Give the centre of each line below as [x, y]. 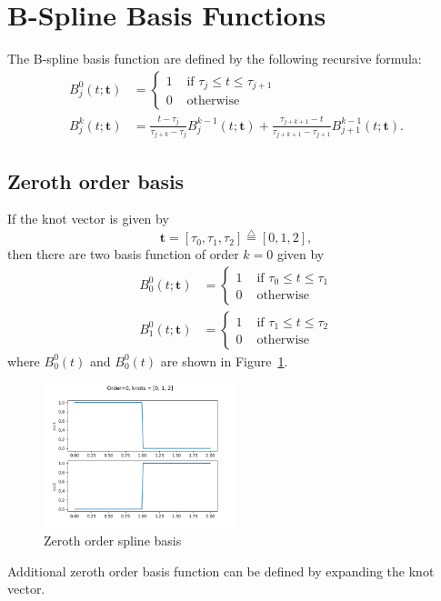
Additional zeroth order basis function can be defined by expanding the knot [221, 571]
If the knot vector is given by [88, 219]
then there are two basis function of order [123, 254]
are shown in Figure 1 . [224, 361]
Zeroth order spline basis [113, 541]
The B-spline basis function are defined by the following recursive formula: [215, 59]
